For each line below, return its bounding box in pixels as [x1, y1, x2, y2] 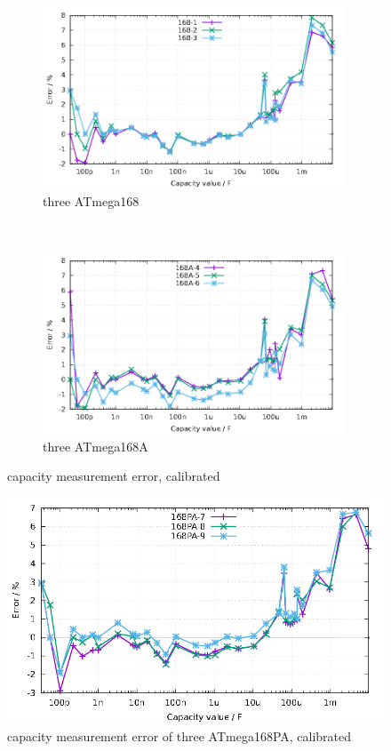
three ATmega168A [43, 436, 148, 455]
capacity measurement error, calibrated [7, 467, 220, 485]
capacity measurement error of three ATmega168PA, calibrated [7, 726, 352, 745]
